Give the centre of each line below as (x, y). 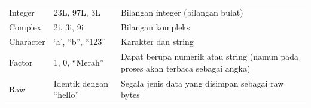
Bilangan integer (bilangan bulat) (182, 12)
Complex (25, 27)
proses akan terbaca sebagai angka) (185, 68)
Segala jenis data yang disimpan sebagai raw (202, 83)
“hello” (66, 95)
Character (27, 41)
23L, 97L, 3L (77, 12)
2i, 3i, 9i (68, 27)
